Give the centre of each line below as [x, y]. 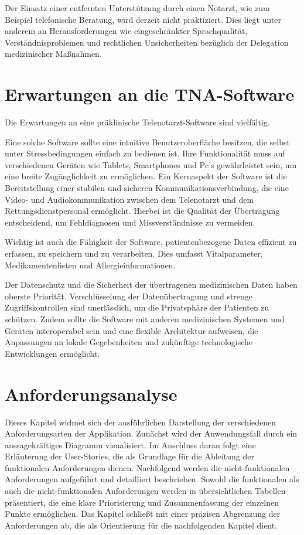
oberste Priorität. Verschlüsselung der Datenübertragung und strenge [129, 296]
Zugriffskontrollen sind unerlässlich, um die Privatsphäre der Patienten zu [137, 307]
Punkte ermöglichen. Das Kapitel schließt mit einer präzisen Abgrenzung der [143, 514]
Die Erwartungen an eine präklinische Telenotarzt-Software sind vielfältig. [137, 122]
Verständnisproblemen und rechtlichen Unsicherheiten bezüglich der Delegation [147, 42]
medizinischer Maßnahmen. [53, 54]
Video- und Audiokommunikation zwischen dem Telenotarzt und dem [129, 199]
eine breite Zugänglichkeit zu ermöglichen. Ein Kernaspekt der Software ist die [146, 176]
